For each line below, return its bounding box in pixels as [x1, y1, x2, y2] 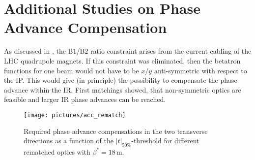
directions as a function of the [24, 135, 113, 146]
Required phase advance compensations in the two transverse [24, 126, 208, 136]
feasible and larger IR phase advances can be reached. [4, 94, 166, 104]
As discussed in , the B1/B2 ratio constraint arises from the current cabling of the [4, 46, 252, 56]
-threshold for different [131, 135, 199, 146]
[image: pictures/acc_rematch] [24, 111, 126, 119]
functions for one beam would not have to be [4, 65, 139, 75]
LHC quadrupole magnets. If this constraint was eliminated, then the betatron [4, 55, 241, 65]
